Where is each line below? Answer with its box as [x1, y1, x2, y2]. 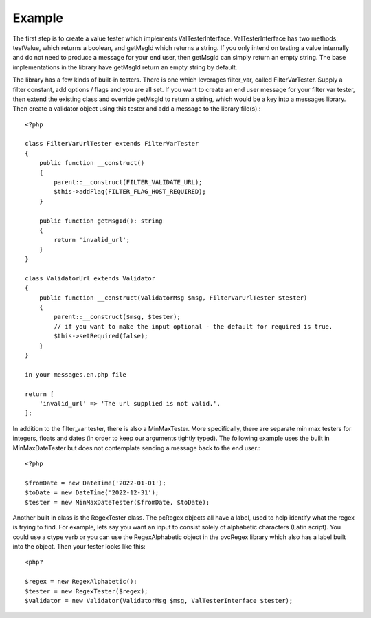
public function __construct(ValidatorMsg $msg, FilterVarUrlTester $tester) [38, 294, 308, 302]
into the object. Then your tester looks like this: [12, 542, 146, 551]
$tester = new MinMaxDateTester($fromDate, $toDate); [25, 498, 210, 506]
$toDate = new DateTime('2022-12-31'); [25, 489, 159, 496]
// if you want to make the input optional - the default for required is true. [54, 322, 333, 330]
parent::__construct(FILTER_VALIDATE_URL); [54, 179, 203, 186]
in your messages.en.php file [25, 371, 127, 378]
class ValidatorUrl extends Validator [25, 274, 156, 282]
